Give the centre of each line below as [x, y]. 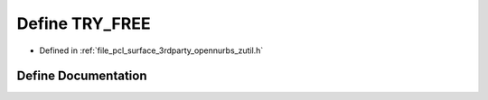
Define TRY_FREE [84, 23]
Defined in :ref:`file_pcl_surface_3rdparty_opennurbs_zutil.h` [151, 50]
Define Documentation [82, 76]
